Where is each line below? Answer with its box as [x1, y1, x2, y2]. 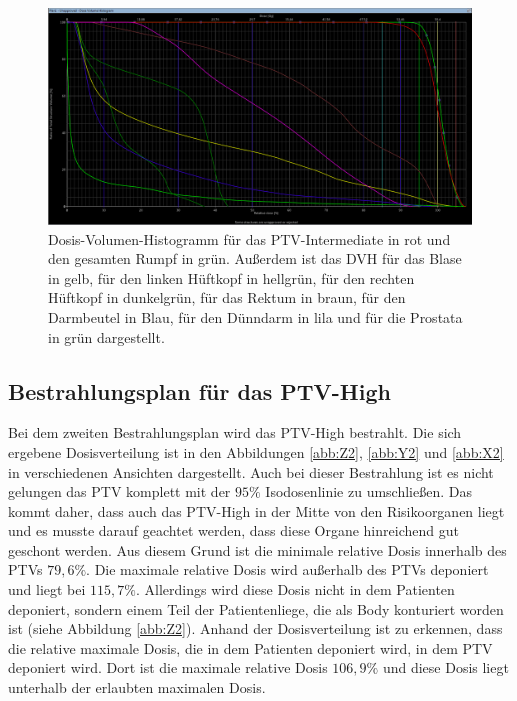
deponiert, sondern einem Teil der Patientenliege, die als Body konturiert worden [8, 598, 504, 619]
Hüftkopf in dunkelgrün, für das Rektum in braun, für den [48, 287, 406, 308]
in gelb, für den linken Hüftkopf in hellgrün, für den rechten [48, 267, 415, 288]
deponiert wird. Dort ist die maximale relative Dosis [8, 657, 328, 678]
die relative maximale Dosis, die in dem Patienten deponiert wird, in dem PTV [8, 637, 493, 658]
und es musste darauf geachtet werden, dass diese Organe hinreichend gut [8, 520, 459, 541]
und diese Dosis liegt [382, 657, 509, 678]
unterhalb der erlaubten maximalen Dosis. [8, 677, 266, 698]
